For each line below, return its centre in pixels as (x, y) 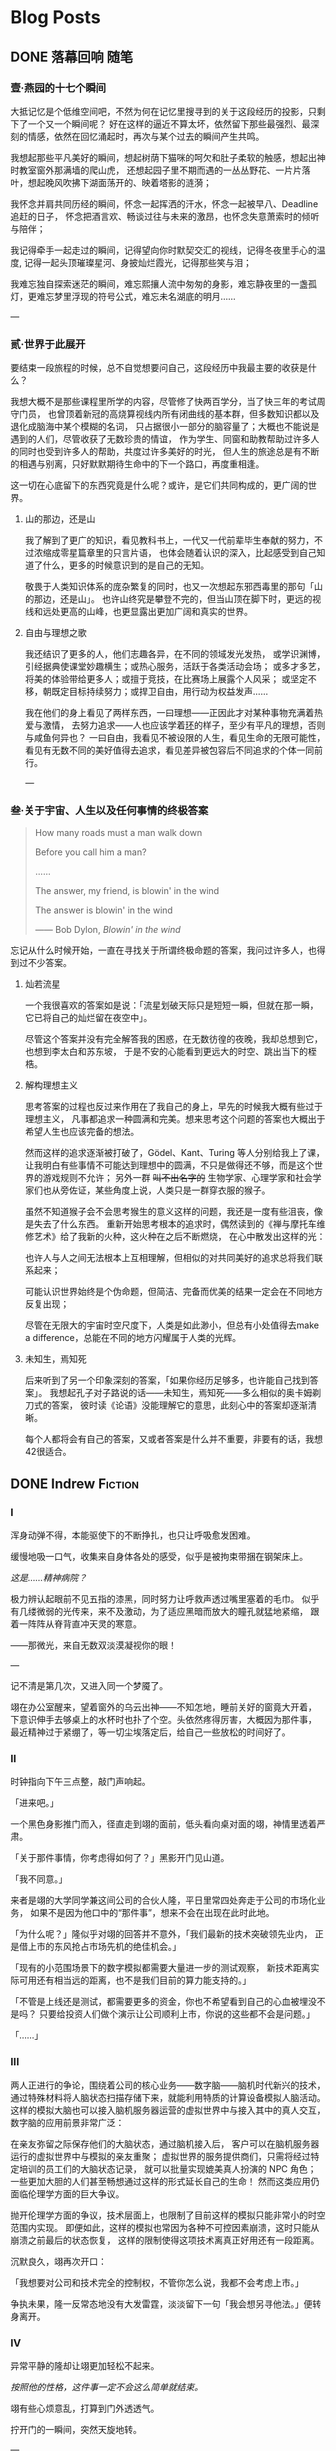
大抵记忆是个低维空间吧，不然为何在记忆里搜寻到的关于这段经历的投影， (159, 111)
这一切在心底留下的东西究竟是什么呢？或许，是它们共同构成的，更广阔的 (159, 485)
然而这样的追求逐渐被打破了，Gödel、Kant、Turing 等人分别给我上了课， (174, 1153)
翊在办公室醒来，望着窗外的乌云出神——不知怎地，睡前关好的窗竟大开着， (163, 1707)
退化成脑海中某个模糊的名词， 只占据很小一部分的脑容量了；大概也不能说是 (165, 427)
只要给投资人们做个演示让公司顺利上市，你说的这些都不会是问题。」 (176, 2014)
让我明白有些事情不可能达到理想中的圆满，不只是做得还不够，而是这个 (169, 1165)
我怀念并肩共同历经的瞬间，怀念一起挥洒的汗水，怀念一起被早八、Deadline (164, 203)
